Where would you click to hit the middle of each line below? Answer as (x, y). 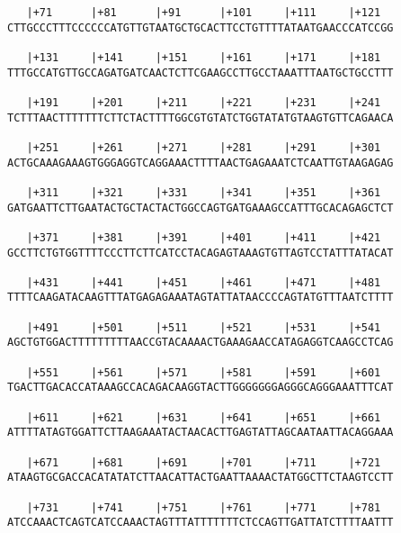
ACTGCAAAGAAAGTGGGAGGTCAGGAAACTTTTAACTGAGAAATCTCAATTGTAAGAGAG (200, 163)
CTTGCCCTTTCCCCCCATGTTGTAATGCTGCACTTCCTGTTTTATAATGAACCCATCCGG (200, 27)
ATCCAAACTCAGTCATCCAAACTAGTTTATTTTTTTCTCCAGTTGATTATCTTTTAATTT (200, 523)
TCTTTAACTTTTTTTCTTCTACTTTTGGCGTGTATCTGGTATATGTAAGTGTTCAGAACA (200, 117)
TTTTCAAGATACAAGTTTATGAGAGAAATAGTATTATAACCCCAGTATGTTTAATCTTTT (200, 298)
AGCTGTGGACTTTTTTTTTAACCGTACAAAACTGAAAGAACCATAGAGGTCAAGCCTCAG (200, 343)
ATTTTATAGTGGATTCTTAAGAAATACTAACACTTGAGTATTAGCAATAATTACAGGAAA (200, 433)
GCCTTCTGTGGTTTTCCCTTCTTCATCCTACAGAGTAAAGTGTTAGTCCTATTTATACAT (200, 253)
